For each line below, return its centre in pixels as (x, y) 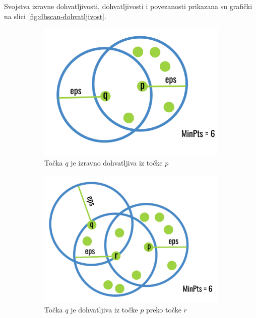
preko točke (164, 309)
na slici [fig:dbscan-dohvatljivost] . (55, 16)
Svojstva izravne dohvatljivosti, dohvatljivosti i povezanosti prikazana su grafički (128, 6)
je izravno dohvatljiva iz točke (117, 163)
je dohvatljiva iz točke (104, 309)
